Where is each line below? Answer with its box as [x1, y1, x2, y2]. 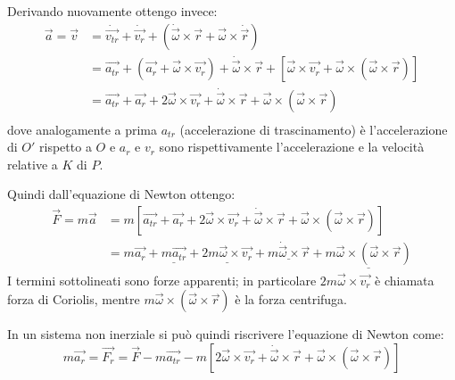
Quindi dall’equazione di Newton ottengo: [7, 185, 236, 203]
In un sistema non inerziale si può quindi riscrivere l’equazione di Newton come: [7, 325, 444, 343]
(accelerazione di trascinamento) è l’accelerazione [179, 120, 448, 138]
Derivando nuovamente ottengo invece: [7, 2, 218, 20]
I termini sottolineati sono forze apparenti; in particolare [7, 270, 317, 289]
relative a [7, 154, 58, 173]
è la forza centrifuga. [235, 290, 348, 309]
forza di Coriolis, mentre [7, 290, 140, 309]
